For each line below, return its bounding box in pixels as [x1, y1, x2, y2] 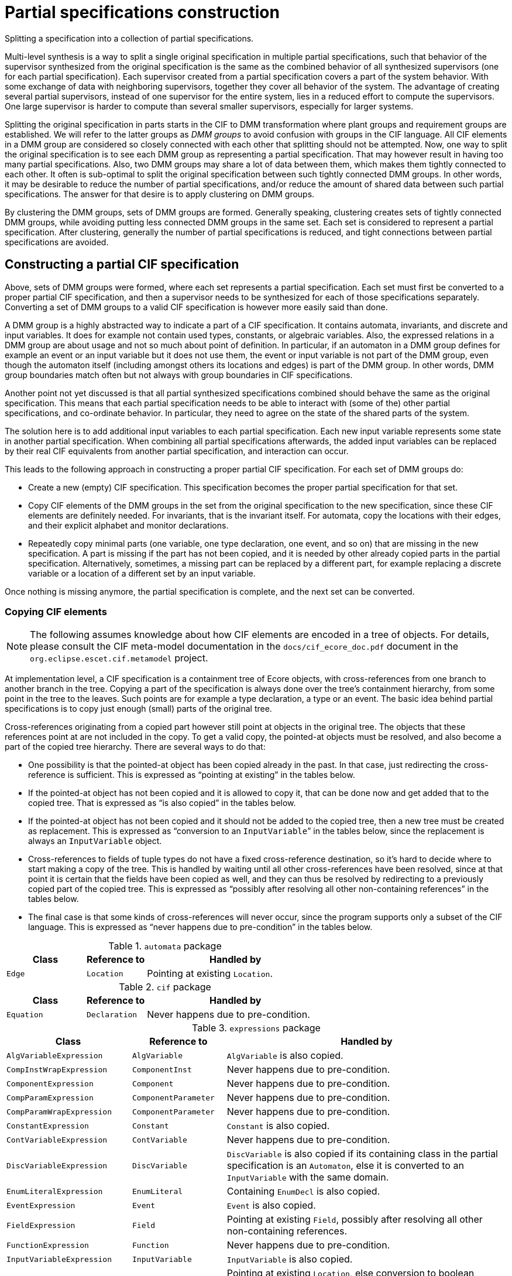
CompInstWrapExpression [6, 1065, 108, 1074]
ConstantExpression [6, 1121, 89, 1130]
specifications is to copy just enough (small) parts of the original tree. [5, 704, 272, 714]
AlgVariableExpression [6, 1051, 103, 1060]
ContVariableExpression [6, 1135, 108, 1144]
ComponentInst [132, 1065, 192, 1074]
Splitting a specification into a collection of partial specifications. [5, 33, 254, 43]
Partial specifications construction [5, 2, 280, 22]
